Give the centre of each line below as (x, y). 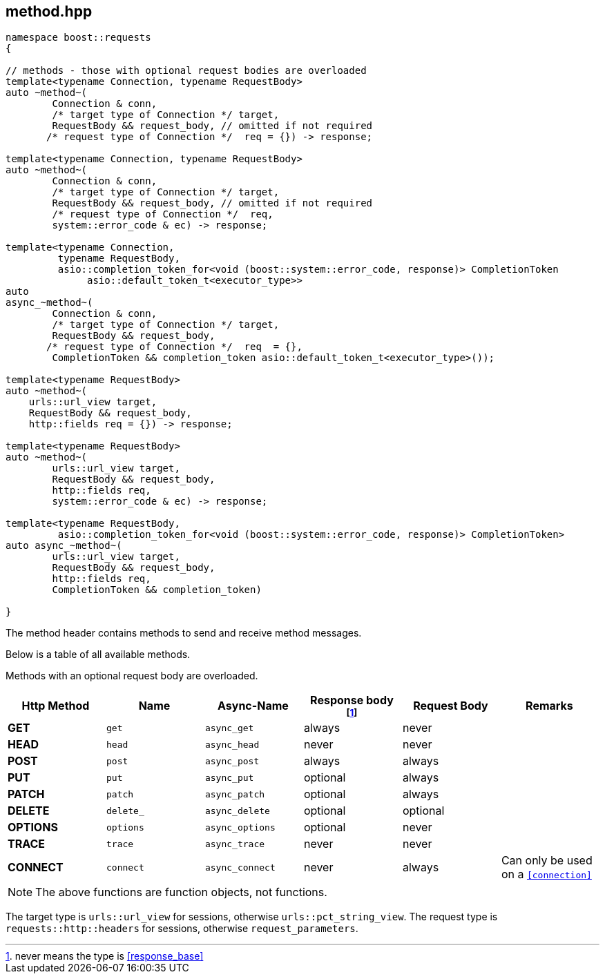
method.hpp (49, 11)
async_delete (237, 811)
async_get (229, 728)
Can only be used (547, 861)
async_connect (240, 867)
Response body (352, 700)
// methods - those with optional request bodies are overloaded (186, 71)
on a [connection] (546, 874)
